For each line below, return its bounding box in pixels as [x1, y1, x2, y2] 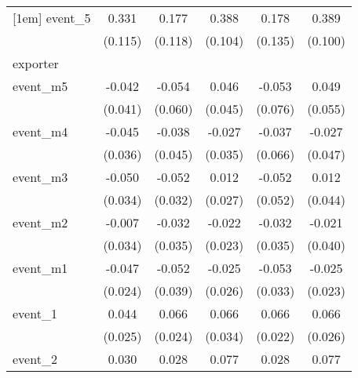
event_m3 [13, 168, 68, 186]
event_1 [13, 304, 57, 322]
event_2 [13, 350, 57, 368]
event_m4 [13, 122, 68, 140]
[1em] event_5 [13, 9, 91, 27]
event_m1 [13, 259, 68, 277]
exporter [13, 54, 59, 72]
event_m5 [13, 77, 68, 95]
